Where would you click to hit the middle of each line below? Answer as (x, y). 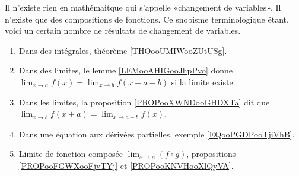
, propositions (211, 154)
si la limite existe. (203, 81)
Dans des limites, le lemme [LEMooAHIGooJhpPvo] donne (126, 70)
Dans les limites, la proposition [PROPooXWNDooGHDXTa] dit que (144, 102)
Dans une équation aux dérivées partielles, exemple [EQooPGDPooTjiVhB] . (157, 134)
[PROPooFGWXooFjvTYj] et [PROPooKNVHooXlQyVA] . (126, 165)
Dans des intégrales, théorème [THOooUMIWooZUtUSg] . (123, 50)
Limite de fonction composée (71, 154)
